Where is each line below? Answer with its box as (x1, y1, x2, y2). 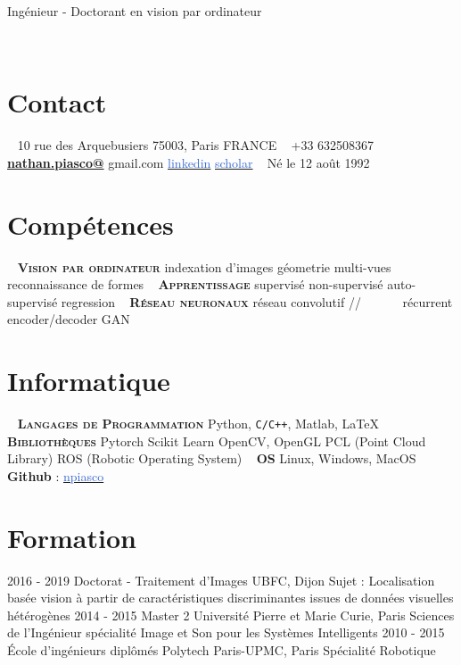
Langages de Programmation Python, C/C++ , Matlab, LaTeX (17, 414, 379, 433)
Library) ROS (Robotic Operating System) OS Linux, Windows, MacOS (7, 449, 416, 468)
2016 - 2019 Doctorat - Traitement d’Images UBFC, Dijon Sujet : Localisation (7, 570, 435, 589)
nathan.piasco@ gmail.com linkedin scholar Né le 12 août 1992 (7, 153, 370, 171)
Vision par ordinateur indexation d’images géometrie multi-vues (17, 257, 391, 276)
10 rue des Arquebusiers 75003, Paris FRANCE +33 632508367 (17, 136, 375, 154)
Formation (7, 519, 136, 555)
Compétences (7, 205, 174, 242)
